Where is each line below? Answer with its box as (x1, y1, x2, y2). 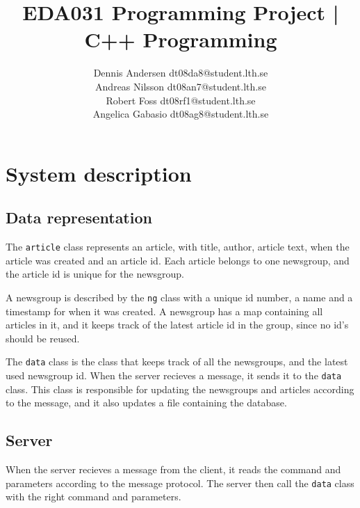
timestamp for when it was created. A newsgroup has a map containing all (6, 303, 323, 318)
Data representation (6, 207, 152, 228)
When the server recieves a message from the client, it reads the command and (6, 462, 341, 477)
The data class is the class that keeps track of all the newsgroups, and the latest (6, 354, 348, 369)
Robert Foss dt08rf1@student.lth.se (106, 93, 256, 107)
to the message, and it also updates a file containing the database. (6, 395, 287, 410)
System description (6, 159, 192, 187)
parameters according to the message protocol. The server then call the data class (6, 475, 354, 490)
